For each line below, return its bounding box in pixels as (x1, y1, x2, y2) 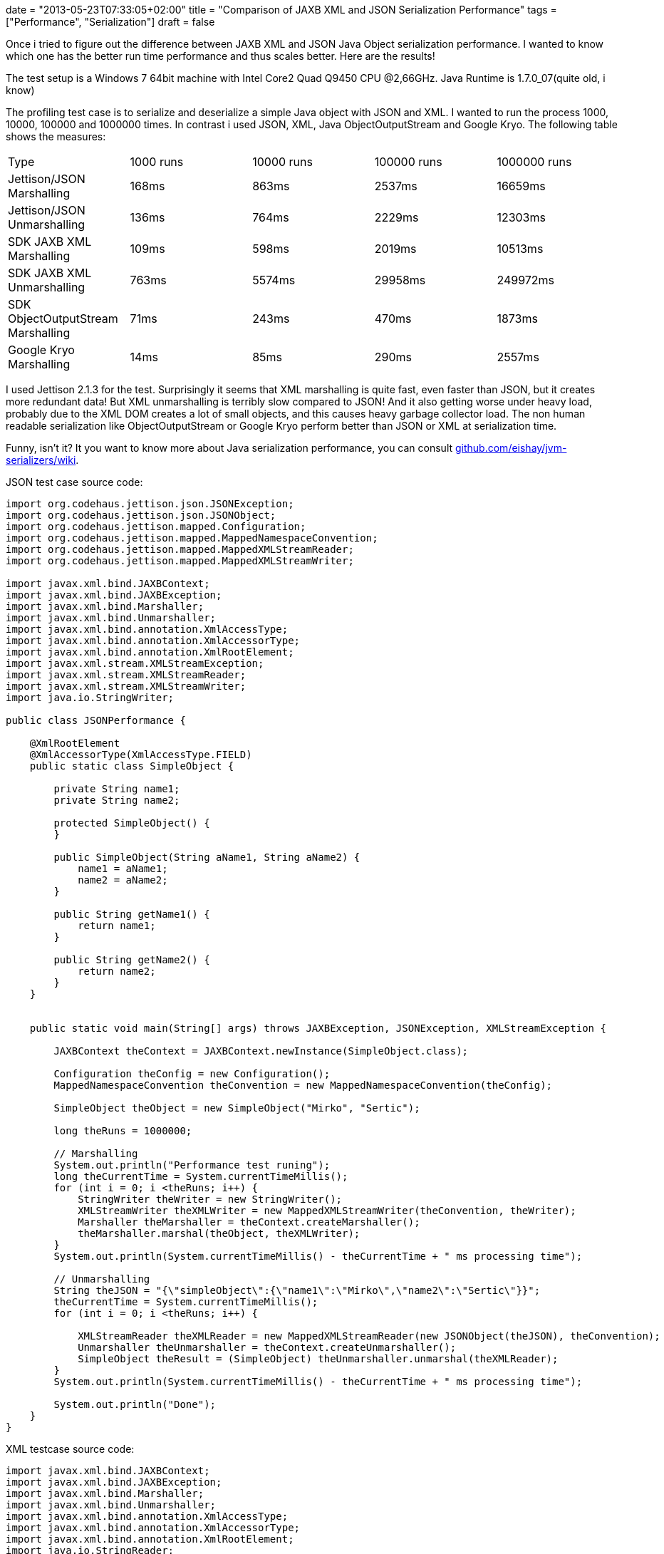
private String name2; (53, 794, 180, 806)
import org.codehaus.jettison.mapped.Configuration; (6, 521, 306, 532)
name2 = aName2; (78, 874, 168, 886)
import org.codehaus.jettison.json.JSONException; (6, 498, 294, 509)
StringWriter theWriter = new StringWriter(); (78, 1193, 343, 1205)
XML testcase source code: (6, 1443, 135, 1455)
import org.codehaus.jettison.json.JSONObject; (6, 509, 276, 521)
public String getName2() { (53, 954, 210, 965)
